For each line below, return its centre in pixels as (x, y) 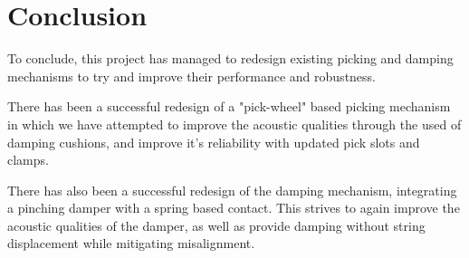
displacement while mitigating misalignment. (131, 243)
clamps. (28, 160)
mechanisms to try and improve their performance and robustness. (192, 76)
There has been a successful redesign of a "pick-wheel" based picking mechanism (229, 106)
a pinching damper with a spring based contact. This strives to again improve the (234, 208)
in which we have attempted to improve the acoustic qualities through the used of (234, 124)
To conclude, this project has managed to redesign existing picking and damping (230, 58)
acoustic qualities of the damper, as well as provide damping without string (216, 225)
